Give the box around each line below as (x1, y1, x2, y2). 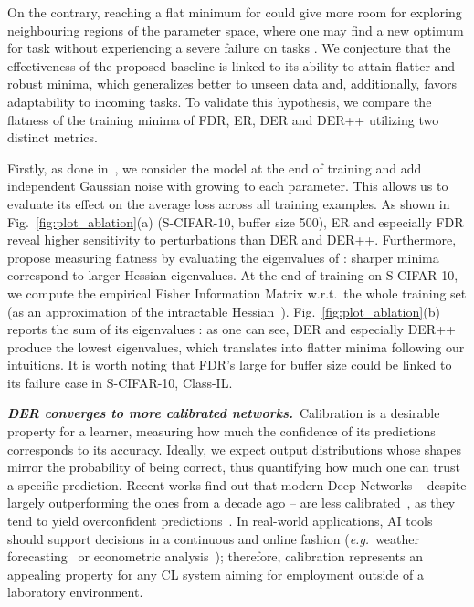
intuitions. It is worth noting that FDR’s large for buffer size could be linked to (7, 355, 452, 374)
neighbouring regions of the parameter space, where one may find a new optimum (7, 20, 464, 39)
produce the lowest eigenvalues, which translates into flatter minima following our (7, 337, 465, 356)
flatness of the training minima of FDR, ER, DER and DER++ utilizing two (7, 110, 439, 129)
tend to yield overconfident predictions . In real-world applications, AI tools (7, 511, 433, 530)
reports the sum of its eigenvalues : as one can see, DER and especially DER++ (7, 319, 456, 339)
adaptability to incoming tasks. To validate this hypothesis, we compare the (7, 91, 432, 110)
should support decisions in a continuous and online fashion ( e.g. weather (7, 529, 420, 548)
